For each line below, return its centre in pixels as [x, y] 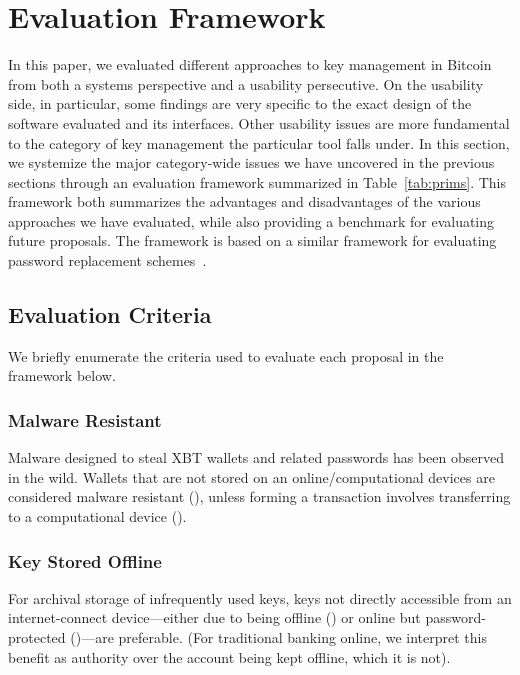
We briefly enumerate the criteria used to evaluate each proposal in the [226, 355]
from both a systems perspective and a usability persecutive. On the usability [246, 83]
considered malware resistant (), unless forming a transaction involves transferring [259, 496]
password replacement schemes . [107, 260]
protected [37, 637]
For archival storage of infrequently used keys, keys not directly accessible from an [260, 597]
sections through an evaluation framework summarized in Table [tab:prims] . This [257, 181]
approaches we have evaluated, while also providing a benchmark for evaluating [251, 220]
